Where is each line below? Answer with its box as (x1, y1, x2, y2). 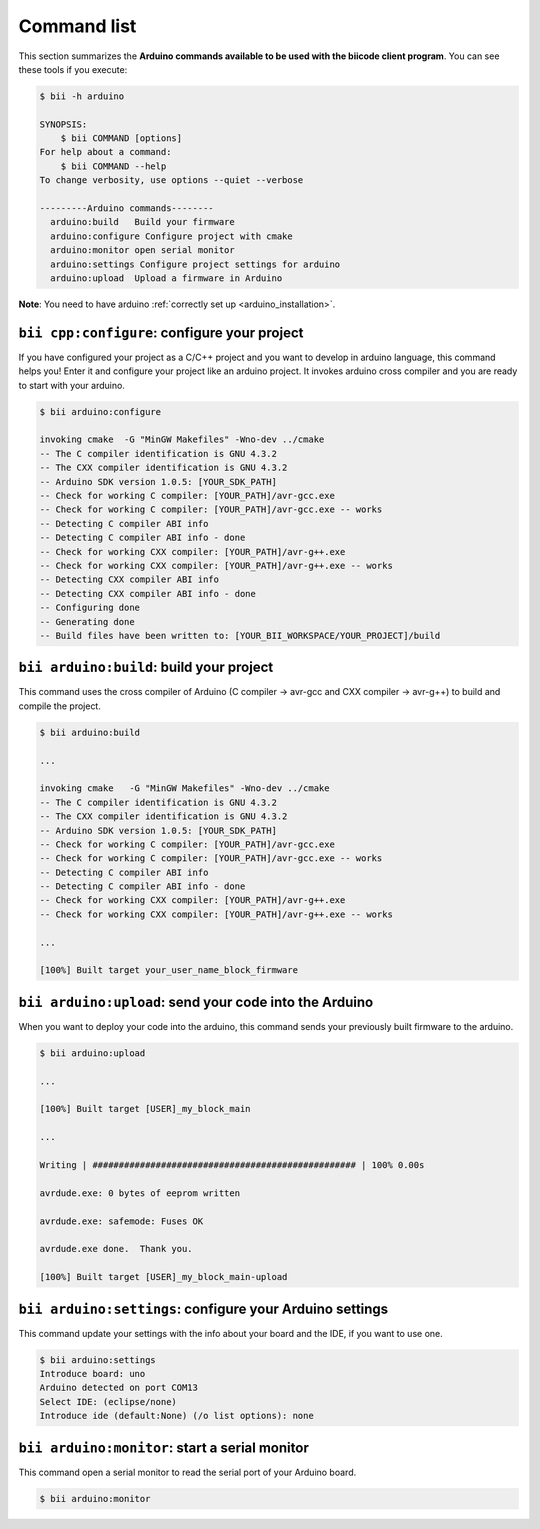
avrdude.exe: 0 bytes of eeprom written (39, 1187, 240, 1199)
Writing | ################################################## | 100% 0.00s (39, 1160, 425, 1171)
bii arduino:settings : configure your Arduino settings (18, 1300, 389, 1317)
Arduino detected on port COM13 (39, 1382, 199, 1394)
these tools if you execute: (18, 63, 128, 75)
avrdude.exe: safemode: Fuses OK (39, 1215, 204, 1227)
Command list (18, 15, 137, 37)
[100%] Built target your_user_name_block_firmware (39, 965, 299, 976)
